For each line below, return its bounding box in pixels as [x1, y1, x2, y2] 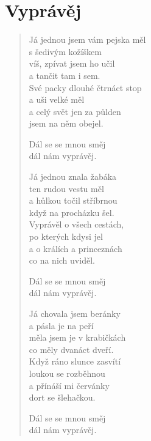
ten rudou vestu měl [29, 182, 104, 195]
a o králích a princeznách [29, 242, 122, 254]
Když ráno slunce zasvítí [29, 355, 121, 368]
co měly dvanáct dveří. [29, 343, 114, 355]
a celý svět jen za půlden [29, 105, 121, 117]
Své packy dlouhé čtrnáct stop [29, 81, 142, 94]
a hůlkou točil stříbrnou [29, 194, 118, 207]
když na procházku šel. [29, 206, 114, 218]
